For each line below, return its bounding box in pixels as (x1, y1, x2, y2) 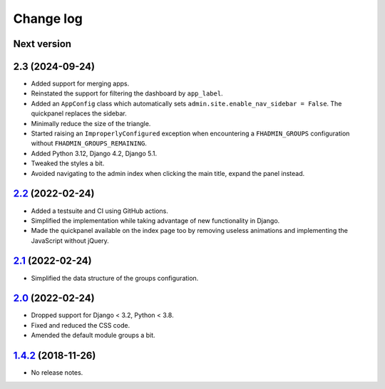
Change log (13, 11, 83, 26)
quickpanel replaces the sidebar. (31, 109, 128, 118)
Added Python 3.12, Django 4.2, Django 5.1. (31, 149, 157, 157)
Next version (13, 38, 71, 50)
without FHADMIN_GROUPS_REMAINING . (31, 139, 148, 147)
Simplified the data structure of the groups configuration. (31, 274, 199, 282)
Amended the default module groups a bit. (31, 331, 156, 340)
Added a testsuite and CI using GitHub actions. (31, 207, 169, 215)
